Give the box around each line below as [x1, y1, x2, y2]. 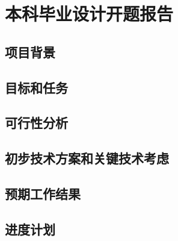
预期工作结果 [5, 184, 81, 202]
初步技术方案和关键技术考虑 [5, 149, 169, 167]
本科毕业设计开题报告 [5, 1, 174, 26]
